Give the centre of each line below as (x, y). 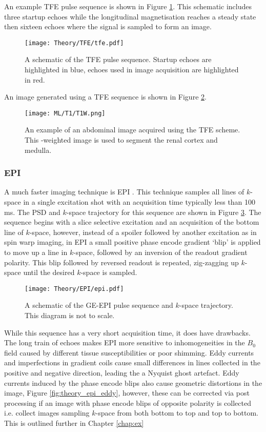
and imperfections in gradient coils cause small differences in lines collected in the (132, 362)
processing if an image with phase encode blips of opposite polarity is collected (128, 402)
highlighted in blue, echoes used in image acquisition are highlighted (132, 70)
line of (14, 232)
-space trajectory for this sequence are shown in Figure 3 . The (164, 212)
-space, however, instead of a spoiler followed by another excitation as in (143, 232)
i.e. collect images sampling (47, 413)
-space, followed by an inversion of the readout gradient (160, 252)
